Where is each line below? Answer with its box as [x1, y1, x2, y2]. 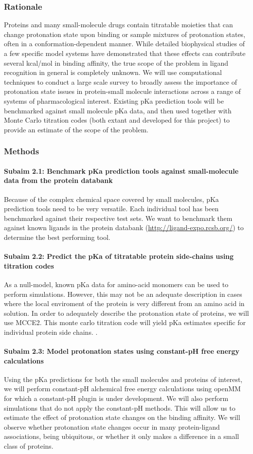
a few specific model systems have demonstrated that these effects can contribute [4, 48, 246, 58]
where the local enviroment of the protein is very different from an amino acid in [4, 298, 245, 309]
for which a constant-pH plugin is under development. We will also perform [4, 393, 229, 403]
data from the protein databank [4, 175, 113, 185]
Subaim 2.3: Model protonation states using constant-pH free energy [4, 346, 240, 356]
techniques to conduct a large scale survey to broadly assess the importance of [4, 76, 237, 87]
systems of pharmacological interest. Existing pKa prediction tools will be [4, 95, 224, 106]
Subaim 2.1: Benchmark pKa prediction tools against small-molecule [4, 165, 239, 176]
